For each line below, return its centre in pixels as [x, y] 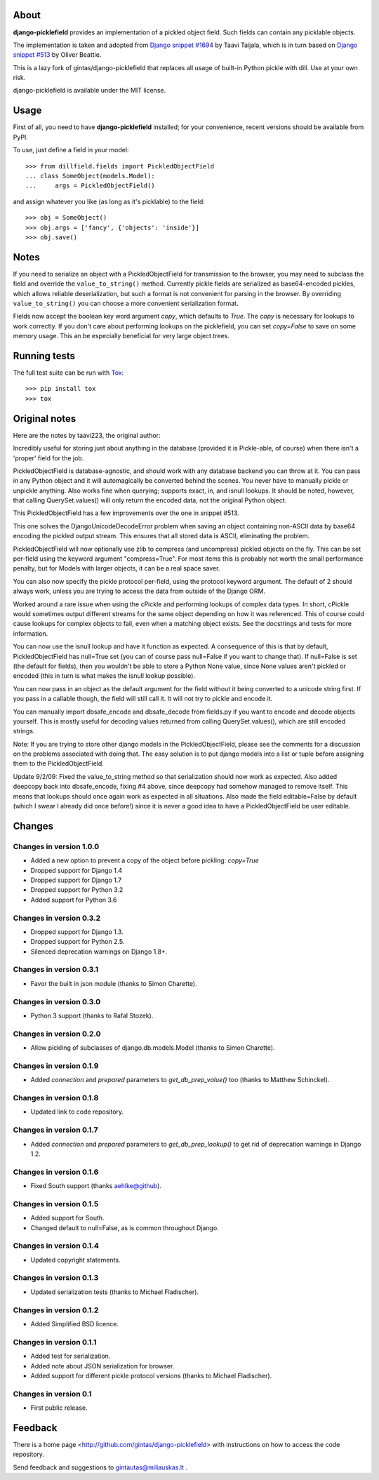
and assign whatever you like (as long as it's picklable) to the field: [109, 201]
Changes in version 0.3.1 [56, 970]
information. [31, 633]
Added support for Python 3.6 [74, 900]
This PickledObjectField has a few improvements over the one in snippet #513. [126, 513]
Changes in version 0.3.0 [57, 1001]
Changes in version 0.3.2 [57, 918]
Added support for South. [67, 1218]
